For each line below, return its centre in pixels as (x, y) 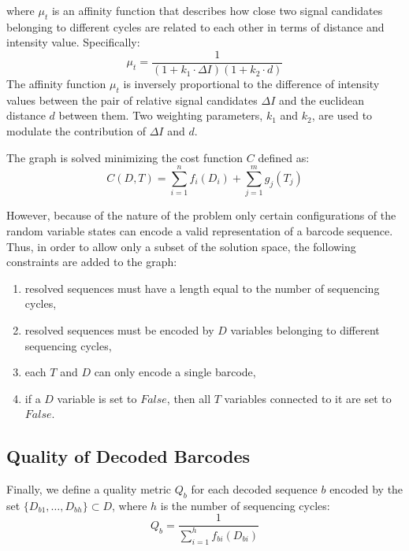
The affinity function (56, 84)
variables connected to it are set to (308, 398)
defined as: (284, 157)
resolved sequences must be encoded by (119, 329)
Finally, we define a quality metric (89, 489)
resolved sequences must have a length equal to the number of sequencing (202, 288)
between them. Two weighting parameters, (161, 115)
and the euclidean (322, 100)
